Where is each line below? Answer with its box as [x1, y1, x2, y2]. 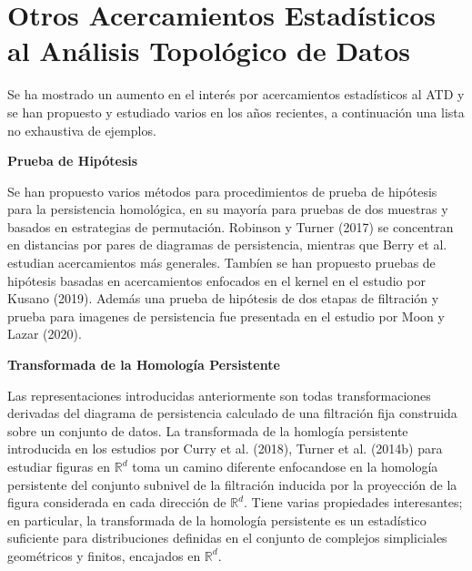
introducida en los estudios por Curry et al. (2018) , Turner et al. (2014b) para [7, 439, 443, 458]
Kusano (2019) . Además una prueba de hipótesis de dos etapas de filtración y [7, 289, 439, 308]
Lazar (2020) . [7, 324, 82, 343]
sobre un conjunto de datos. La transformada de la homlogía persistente [7, 421, 408, 440]
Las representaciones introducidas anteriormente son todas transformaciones [7, 385, 431, 404]
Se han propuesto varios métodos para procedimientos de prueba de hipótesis [7, 181, 437, 200]
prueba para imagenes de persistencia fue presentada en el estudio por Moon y [7, 306, 445, 325]
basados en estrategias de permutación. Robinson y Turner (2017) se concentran [7, 217, 454, 236]
